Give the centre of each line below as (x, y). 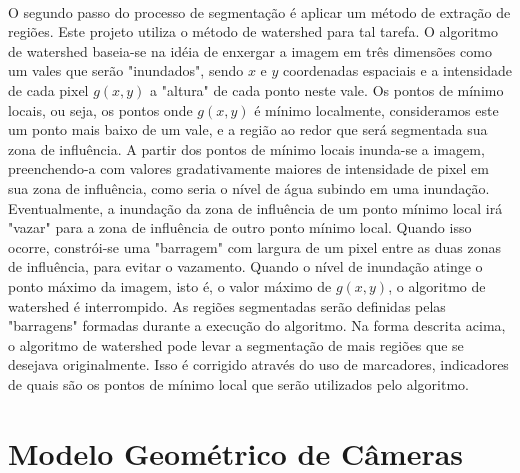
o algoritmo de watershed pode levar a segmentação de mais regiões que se (236, 344)
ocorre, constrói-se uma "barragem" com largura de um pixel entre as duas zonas (254, 246)
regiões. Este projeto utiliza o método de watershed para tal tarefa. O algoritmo (253, 31)
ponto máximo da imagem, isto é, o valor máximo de (170, 285)
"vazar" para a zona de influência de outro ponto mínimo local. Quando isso (240, 227)
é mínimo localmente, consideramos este (376, 109)
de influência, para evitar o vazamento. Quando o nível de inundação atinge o (245, 266)
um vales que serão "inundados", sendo (126, 70)
